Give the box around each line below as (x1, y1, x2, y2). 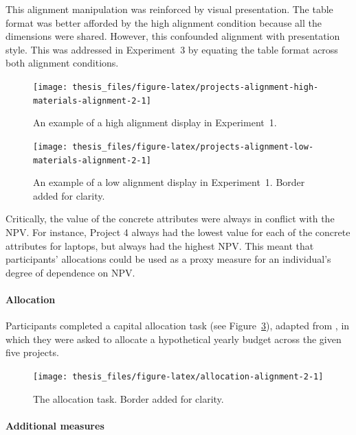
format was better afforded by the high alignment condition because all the (5, 15, 322, 30)
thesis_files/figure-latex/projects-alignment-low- (72, 141, 314, 152)
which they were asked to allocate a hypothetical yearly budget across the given (5, 331, 342, 346)
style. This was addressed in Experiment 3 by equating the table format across (5, 42, 338, 56)
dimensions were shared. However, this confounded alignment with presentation (5, 29, 340, 43)
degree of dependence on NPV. (5, 265, 135, 279)
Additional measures (5, 418, 104, 432)
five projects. (5, 345, 59, 360)
